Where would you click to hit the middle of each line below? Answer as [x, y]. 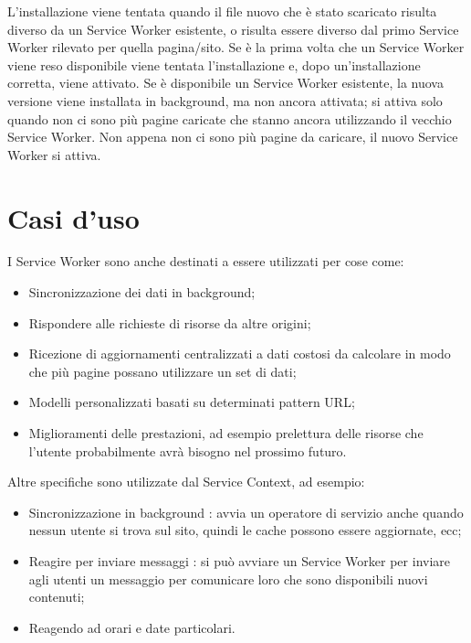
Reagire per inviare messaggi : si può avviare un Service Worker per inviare [240, 561]
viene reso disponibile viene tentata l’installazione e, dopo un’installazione [214, 64]
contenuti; [57, 597]
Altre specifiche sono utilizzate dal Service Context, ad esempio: [186, 482]
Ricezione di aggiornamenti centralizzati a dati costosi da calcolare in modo [240, 354]
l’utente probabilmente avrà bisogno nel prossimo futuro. [188, 450]
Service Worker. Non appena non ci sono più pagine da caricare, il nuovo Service [233, 137]
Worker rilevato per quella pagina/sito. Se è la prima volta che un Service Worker [236, 47]
